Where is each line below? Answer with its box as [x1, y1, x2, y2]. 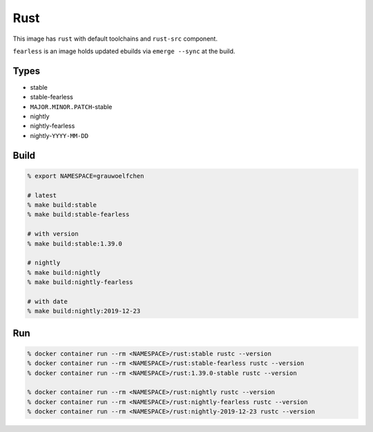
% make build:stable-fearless [27, 210, 130, 219]
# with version [27, 230, 79, 238]
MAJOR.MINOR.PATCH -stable [30, 102, 113, 110]
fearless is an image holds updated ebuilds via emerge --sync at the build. [12, 47, 236, 55]
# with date [27, 297, 68, 305]
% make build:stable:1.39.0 [27, 239, 122, 248]
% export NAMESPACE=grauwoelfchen [27, 172, 144, 179]
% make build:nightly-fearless [27, 278, 134, 286]
